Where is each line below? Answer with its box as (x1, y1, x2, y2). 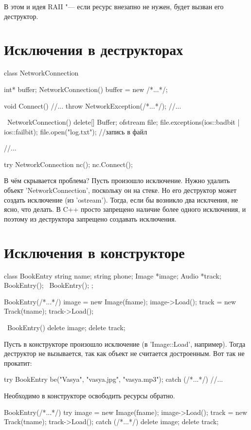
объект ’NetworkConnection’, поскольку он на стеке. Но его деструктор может (4, 185, 237, 195)
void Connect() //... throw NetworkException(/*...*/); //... (4, 100, 181, 111)
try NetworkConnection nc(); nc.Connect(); (4, 159, 133, 169)
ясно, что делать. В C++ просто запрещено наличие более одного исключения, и (4, 204, 246, 214)
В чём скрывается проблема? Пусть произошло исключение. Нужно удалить (4, 175, 230, 186)
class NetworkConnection (4, 68, 79, 78)
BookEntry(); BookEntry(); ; (4, 280, 93, 290)
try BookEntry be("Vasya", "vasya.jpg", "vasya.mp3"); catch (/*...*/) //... (4, 374, 223, 384)
